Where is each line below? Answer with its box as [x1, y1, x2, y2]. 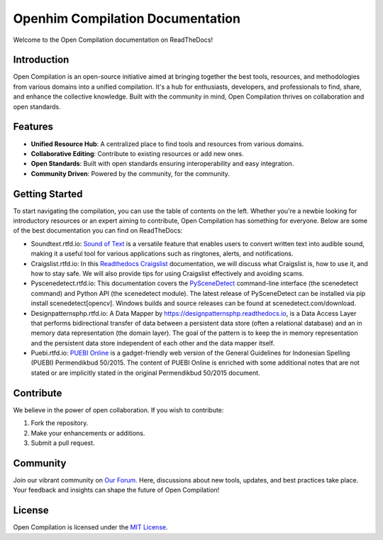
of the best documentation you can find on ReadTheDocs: [13, 226, 183, 235]
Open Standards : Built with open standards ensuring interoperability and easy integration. [30, 160, 294, 168]
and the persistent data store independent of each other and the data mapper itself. [30, 338, 275, 347]
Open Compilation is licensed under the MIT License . [13, 523, 168, 531]
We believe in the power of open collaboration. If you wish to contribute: [13, 405, 224, 414]
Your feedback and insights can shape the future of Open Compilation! [13, 486, 220, 495]
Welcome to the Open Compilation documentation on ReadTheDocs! [13, 35, 213, 44]
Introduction [13, 54, 70, 66]
